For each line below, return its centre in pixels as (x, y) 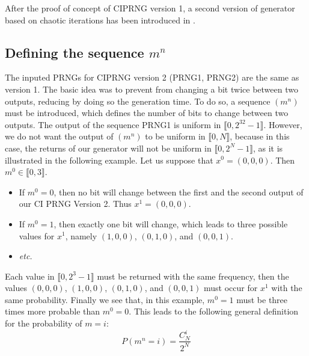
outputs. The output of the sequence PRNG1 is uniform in (113, 124)
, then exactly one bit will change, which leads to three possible (171, 223)
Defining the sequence (75, 52)
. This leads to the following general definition (214, 311)
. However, (283, 124)
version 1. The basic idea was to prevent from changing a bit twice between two (151, 89)
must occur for (231, 288)
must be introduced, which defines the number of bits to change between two (147, 113)
